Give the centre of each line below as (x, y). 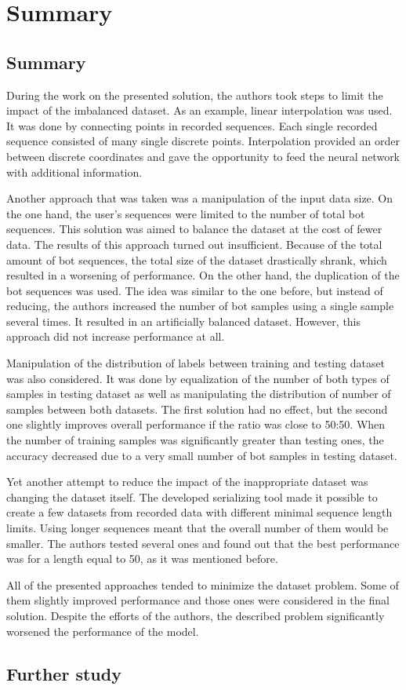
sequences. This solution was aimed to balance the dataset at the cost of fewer (194, 229)
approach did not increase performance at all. (116, 336)
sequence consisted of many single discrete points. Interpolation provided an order (203, 141)
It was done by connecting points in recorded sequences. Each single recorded (192, 125)
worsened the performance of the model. (103, 631)
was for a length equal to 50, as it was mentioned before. (142, 559)
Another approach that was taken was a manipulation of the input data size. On (200, 198)
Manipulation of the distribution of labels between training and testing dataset (196, 363)
